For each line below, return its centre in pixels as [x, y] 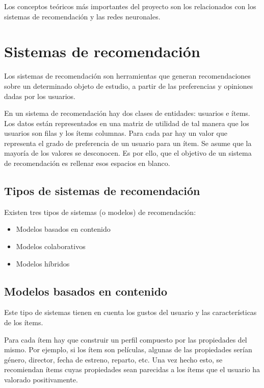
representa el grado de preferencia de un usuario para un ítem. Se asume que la [128, 143]
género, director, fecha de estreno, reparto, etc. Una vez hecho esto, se [113, 359]
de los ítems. [24, 322]
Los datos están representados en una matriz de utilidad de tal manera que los [127, 123]
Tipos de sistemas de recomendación [102, 191]
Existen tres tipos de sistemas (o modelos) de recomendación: [100, 212]
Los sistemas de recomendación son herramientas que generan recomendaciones [127, 76]
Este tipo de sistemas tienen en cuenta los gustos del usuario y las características [130, 312]
